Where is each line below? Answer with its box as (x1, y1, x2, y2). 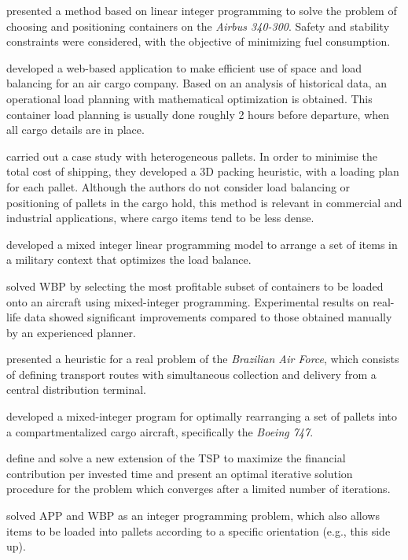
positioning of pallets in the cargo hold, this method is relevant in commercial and (6, 194, 402, 210)
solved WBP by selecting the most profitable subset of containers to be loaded (6, 277, 384, 294)
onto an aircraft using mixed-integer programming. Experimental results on (6, 293, 369, 310)
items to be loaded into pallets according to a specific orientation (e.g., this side (6, 522, 391, 539)
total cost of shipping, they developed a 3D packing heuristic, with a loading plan (6, 163, 399, 180)
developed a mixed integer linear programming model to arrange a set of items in (6, 235, 398, 252)
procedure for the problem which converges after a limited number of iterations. (6, 480, 391, 497)
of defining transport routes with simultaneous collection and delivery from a (6, 365, 377, 382)
